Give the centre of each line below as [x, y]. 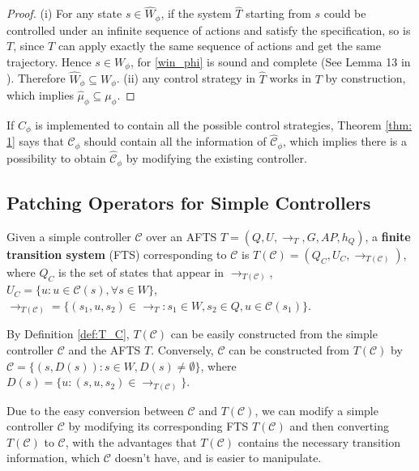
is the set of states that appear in [141, 272]
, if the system [196, 13]
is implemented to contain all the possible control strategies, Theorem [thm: [224, 124]
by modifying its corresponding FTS [158, 426]
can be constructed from [289, 350]
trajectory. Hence [49, 61]
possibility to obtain [56, 158]
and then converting [339, 426]
